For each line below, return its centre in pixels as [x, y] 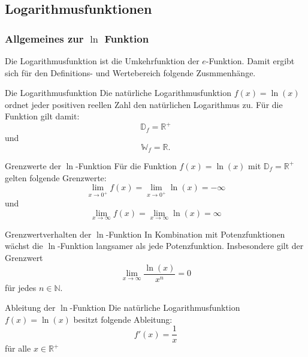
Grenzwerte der [33, 165]
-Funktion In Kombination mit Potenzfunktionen [195, 234]
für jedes [21, 287]
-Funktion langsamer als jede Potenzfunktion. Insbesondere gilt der [180, 246]
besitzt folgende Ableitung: [123, 319]
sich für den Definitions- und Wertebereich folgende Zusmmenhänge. [130, 72]
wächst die [24, 246]
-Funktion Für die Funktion [126, 165]
